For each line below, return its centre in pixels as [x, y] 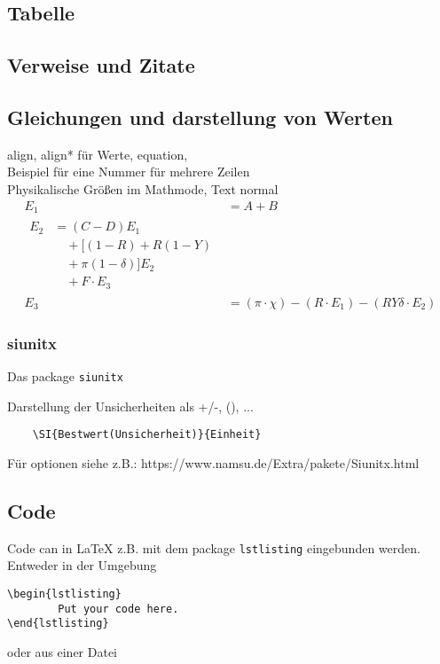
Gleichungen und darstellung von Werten [200, 117]
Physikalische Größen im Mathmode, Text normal [143, 188]
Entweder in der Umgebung [82, 565]
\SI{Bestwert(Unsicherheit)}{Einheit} [147, 435]
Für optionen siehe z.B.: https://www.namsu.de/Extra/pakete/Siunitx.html [213, 462]
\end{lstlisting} [58, 624]
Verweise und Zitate [101, 65]
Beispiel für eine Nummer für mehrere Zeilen [129, 172]
